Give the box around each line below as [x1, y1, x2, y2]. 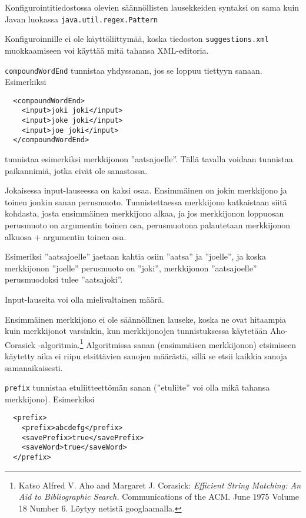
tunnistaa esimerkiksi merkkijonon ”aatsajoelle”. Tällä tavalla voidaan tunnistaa [5, 153, 293, 165]
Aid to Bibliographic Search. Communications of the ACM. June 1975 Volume [18, 490, 300, 503]
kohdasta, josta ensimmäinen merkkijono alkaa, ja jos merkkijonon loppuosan [5, 207, 284, 219]
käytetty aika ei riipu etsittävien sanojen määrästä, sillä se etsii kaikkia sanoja [5, 350, 288, 362]
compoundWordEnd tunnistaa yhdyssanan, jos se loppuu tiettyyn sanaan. [5, 64, 262, 76]
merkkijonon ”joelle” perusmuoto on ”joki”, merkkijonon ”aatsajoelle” [5, 261, 257, 274]
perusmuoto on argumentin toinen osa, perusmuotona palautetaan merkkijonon [5, 219, 290, 231]
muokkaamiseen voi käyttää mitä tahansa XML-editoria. [5, 44, 209, 56]
